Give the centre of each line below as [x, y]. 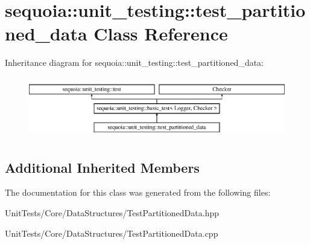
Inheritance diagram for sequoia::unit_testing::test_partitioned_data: [134, 63]
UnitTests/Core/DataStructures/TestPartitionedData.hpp [112, 213]
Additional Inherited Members [102, 167]
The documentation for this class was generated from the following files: [138, 192]
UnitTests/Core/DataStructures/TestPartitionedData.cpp [112, 233]
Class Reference [161, 34]
